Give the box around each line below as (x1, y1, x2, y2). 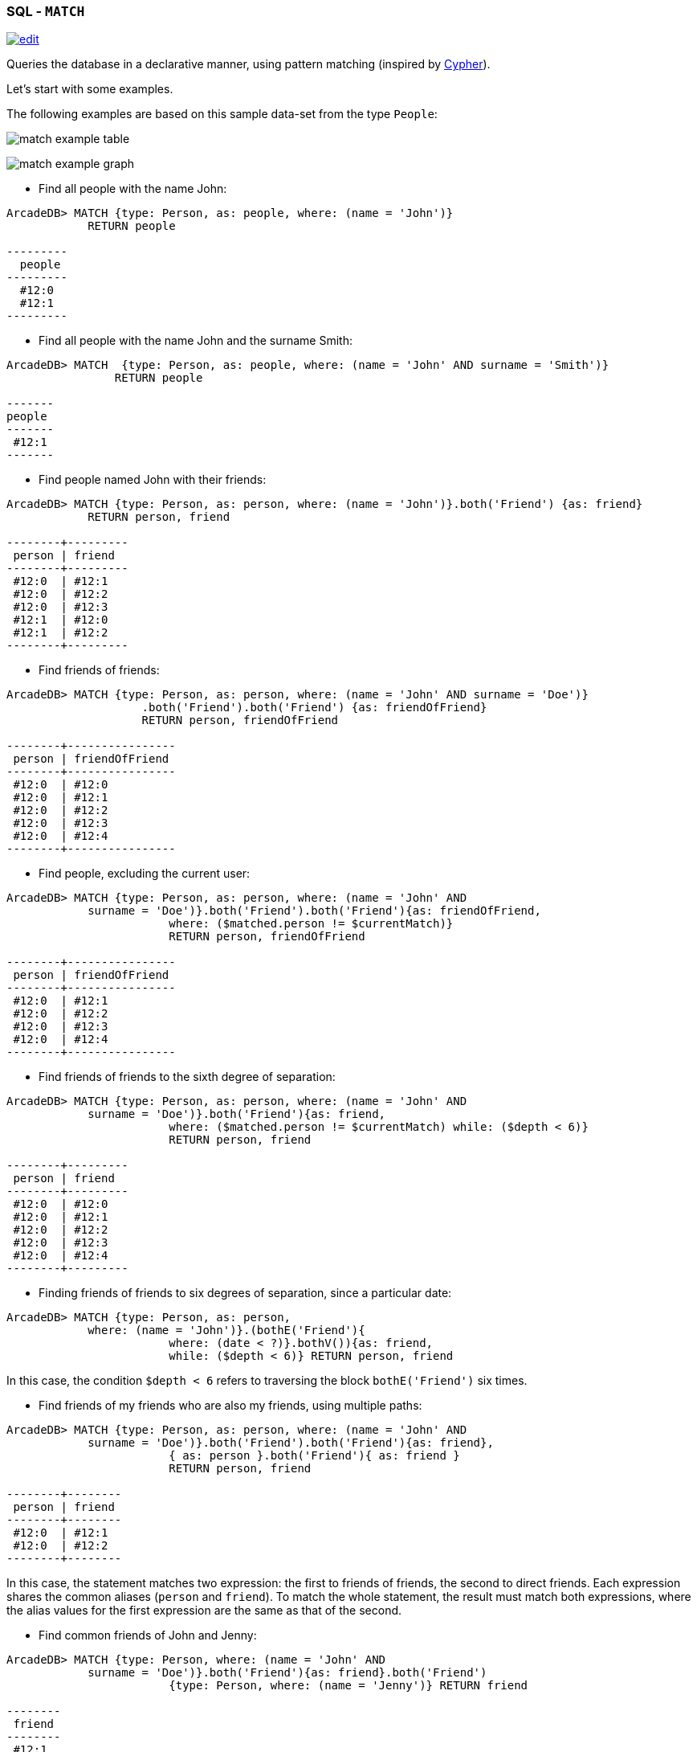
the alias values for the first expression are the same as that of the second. (6, 1603, 402, 1618)
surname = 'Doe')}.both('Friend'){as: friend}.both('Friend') (88, 1666, 487, 1680)
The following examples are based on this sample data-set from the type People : (6, 107, 438, 121)
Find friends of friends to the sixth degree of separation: (39, 1070, 336, 1084)
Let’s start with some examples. (6, 82, 173, 96)
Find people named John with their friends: (39, 473, 267, 487)
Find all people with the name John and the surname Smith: (39, 334, 353, 348)
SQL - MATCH (6, 3, 85, 19)
